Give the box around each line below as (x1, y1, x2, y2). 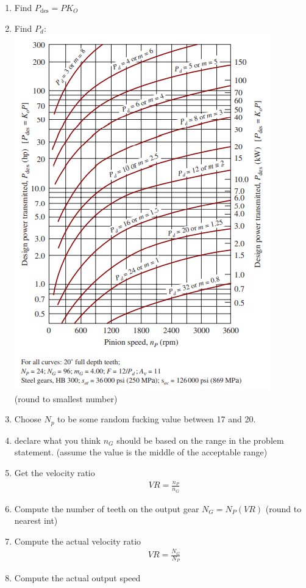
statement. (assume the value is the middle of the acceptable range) (14, 446, 268, 458)
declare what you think (14, 433, 101, 446)
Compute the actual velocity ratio (14, 534, 141, 547)
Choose (14, 413, 41, 425)
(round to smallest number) (14, 392, 118, 405)
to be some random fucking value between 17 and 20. (57, 413, 256, 425)
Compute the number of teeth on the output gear (14, 502, 199, 515)
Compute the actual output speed (14, 571, 141, 584)
